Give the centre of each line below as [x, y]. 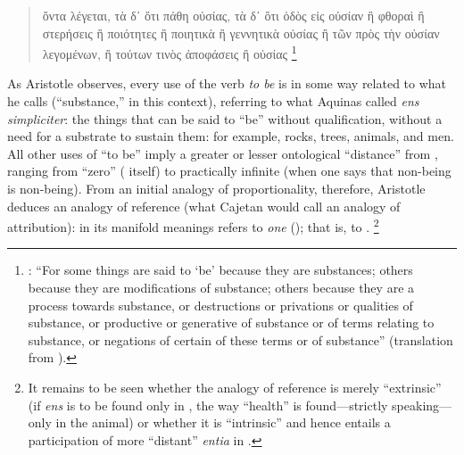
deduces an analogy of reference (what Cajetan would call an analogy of [204, 206]
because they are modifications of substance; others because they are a [221, 288]
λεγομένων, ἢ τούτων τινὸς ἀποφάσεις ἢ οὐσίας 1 [170, 52]
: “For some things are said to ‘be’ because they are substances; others [220, 270]
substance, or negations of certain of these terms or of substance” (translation [240, 339]
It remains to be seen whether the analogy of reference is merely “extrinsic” [235, 387]
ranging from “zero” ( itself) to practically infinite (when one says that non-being [229, 171]
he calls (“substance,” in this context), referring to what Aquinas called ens [213, 101]
